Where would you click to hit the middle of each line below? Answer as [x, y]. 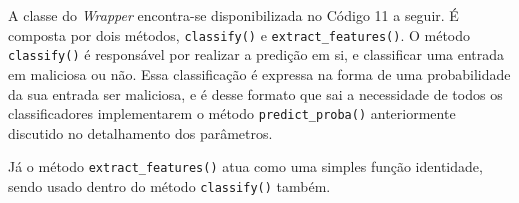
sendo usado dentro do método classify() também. [169, 186]
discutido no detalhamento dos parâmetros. [140, 132]
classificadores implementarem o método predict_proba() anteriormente [232, 113]
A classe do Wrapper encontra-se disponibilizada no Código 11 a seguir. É [233, 15]
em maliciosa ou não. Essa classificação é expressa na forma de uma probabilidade [259, 73]
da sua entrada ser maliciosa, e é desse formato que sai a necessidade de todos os [255, 93]
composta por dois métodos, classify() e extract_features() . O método [239, 34]
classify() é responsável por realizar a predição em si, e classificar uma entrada [256, 54]
